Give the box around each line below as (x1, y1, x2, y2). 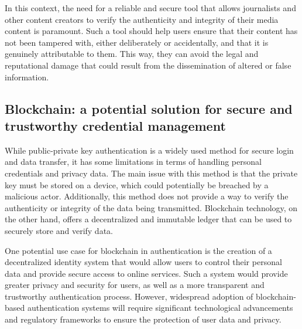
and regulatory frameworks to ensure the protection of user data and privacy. (5, 313, 282, 325)
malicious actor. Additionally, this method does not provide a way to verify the (5, 190, 289, 202)
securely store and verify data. (5, 224, 113, 236)
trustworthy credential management (5, 116, 226, 134)
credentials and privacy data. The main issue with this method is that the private (5, 167, 298, 179)
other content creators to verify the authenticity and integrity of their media (5, 13, 279, 25)
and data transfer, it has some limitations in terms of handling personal (5, 155, 262, 168)
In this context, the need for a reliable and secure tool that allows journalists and (5, 2, 296, 13)
